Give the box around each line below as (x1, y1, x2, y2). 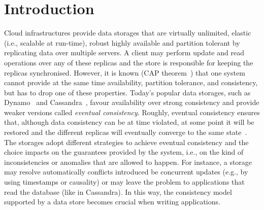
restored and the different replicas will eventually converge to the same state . (4, 127, 247, 137)
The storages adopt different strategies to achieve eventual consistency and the (4, 136, 249, 147)
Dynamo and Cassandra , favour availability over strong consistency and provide (4, 97, 259, 108)
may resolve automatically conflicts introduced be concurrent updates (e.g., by (4, 166, 248, 177)
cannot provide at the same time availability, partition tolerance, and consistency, (4, 77, 258, 88)
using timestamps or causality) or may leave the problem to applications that (4, 177, 245, 187)
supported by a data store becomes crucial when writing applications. (4, 196, 220, 207)
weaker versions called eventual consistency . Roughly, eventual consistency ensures (4, 107, 260, 117)
